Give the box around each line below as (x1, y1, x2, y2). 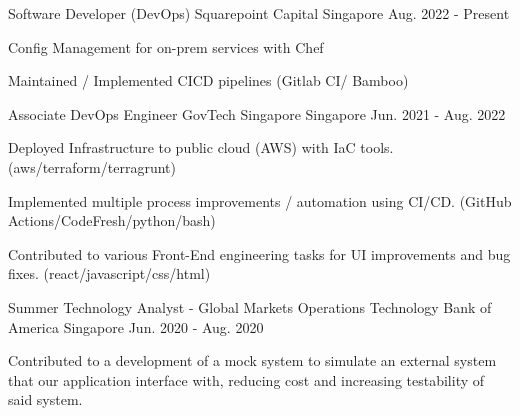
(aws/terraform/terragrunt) (8, 156, 176, 177)
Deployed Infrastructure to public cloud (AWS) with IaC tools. (8, 137, 394, 158)
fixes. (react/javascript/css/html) (8, 263, 211, 284)
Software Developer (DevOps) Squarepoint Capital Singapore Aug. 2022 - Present (8, 3, 510, 23)
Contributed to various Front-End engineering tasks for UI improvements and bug (8, 243, 511, 264)
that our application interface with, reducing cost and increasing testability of (8, 369, 485, 390)
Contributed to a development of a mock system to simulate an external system (8, 350, 497, 371)
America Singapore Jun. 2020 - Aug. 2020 (8, 316, 264, 337)
